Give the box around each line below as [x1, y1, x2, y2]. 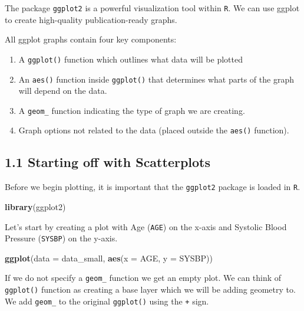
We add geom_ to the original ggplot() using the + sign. [5, 294, 209, 307]
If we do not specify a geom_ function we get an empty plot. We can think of [5, 271, 282, 284]
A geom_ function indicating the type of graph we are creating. [18, 104, 245, 116]
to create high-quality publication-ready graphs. [5, 13, 177, 25]
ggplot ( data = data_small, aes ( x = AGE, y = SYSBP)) [5, 251, 213, 264]
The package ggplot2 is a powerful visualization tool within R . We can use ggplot [5, 2, 300, 14]
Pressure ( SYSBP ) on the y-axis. [5, 232, 118, 244]
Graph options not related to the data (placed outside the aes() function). [18, 124, 289, 136]
